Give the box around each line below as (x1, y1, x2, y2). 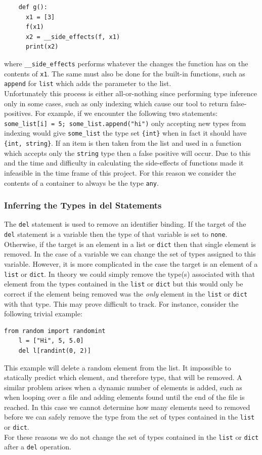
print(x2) (25, 43, 59, 51)
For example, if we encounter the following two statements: (35, 108, 218, 118)
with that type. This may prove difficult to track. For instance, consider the (4, 298, 239, 309)
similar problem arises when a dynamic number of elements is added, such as (4, 382, 242, 392)
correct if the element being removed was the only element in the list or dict (4, 288, 248, 299)
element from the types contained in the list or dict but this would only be (4, 278, 243, 289)
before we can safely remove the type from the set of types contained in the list (4, 411, 255, 422)
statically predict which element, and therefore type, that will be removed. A (4, 372, 242, 383)
